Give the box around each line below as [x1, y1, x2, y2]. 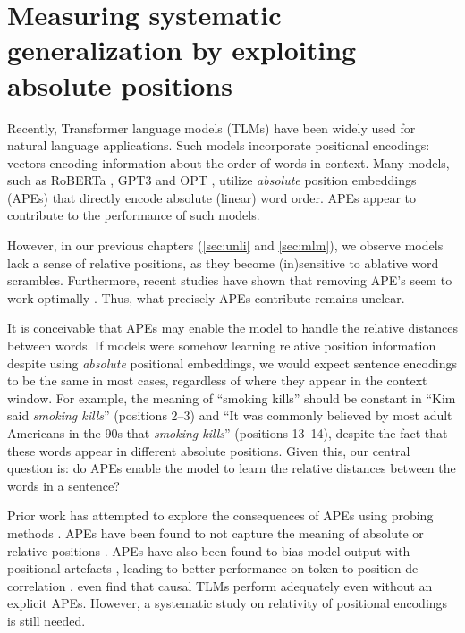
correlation [7, 576, 66, 595]
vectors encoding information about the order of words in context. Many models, [7, 153, 450, 172]
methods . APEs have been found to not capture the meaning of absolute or [7, 523, 424, 542]
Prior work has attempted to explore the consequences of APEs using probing [7, 506, 434, 525]
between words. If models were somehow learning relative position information [7, 336, 436, 355]
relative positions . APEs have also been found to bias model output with [7, 541, 410, 560]
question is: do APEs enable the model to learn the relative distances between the [7, 459, 456, 477]
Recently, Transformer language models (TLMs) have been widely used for [7, 118, 416, 137]
